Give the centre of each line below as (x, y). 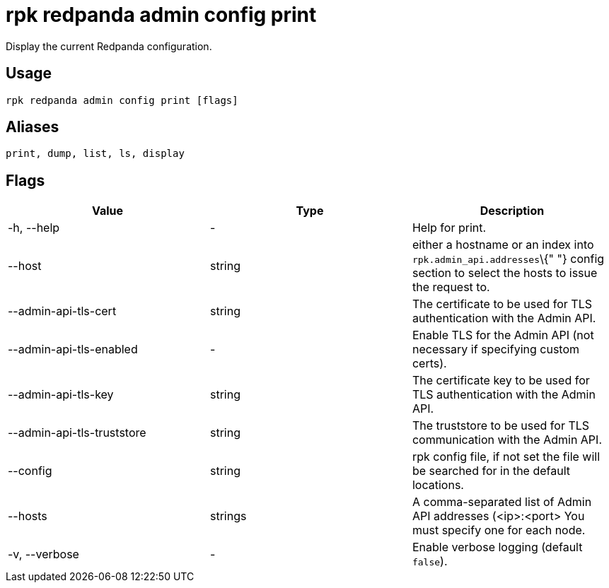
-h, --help (34, 228)
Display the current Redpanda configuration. (109, 46)
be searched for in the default (491, 471)
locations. (438, 485)
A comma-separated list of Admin (502, 502)
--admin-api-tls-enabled (73, 349)
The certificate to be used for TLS (502, 304)
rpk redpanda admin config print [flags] (122, 100)
